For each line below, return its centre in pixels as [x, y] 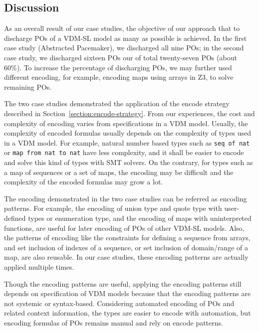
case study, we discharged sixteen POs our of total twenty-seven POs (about [121, 57]
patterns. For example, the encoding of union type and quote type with [113, 208]
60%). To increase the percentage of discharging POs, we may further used [118, 67]
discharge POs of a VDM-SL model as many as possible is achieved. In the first [126, 38]
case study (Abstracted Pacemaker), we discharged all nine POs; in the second [124, 48]
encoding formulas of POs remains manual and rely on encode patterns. [114, 322]
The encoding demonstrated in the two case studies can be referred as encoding [126, 198]
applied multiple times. [39, 266]
